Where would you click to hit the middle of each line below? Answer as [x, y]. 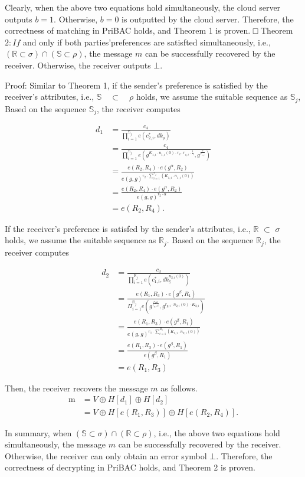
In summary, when [38, 432]
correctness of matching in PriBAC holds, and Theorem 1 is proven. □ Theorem [149, 30]
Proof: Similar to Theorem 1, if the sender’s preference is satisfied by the [136, 85]
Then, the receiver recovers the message [76, 388]
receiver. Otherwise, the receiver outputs [78, 65]
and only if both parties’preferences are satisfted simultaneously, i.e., [147, 42]
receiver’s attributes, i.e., [50, 97]
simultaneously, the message [55, 444]
